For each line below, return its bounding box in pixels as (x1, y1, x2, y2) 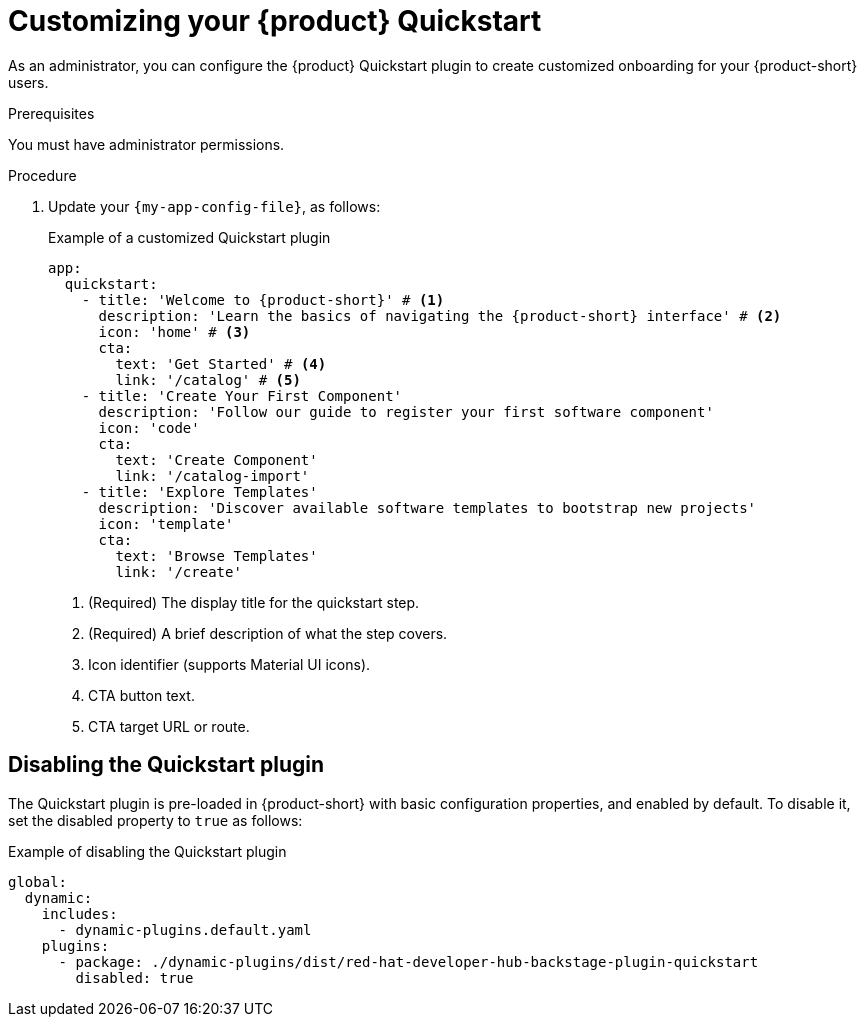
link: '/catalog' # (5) (115, 371, 301, 388)
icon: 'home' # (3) (98, 323, 251, 340)
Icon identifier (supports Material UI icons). (88, 655, 371, 673)
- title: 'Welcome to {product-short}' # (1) (81, 291, 445, 308)
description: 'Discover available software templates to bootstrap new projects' (98, 499, 757, 516)
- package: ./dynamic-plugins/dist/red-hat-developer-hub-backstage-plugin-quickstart (58, 953, 759, 970)
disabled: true (75, 969, 194, 986)
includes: (41, 905, 118, 922)
